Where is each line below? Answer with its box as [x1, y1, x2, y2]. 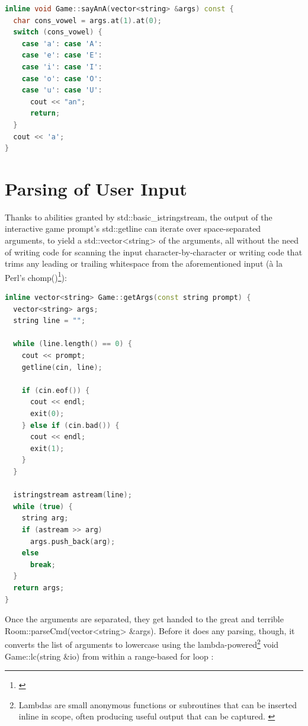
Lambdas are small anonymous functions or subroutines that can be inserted [18, 698, 297, 711]
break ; [30, 560, 56, 569]
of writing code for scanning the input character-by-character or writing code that [5, 245, 303, 258]
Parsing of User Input [5, 176, 187, 200]
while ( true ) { [13, 502, 73, 511]
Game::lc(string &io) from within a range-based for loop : [5, 650, 214, 662]
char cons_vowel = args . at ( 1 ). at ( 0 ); [13, 16, 162, 25]
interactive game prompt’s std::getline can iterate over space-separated [5, 222, 261, 235]
